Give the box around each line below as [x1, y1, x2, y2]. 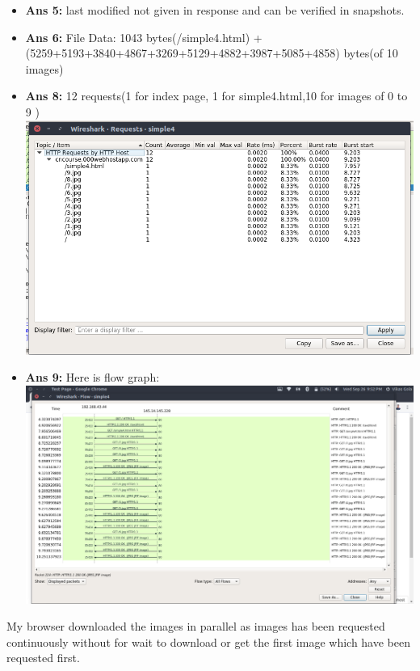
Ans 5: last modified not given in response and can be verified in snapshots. [25, 2, 405, 18]
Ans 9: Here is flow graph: [25, 369, 160, 386]
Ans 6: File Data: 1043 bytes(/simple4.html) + [25, 28, 262, 45]
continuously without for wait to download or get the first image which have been [6, 633, 410, 650]
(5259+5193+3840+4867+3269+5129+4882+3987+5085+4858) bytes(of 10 [25, 44, 398, 61]
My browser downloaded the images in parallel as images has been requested [6, 618, 385, 635]
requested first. [6, 649, 80, 666]
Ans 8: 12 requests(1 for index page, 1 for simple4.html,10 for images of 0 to [25, 87, 408, 104]
